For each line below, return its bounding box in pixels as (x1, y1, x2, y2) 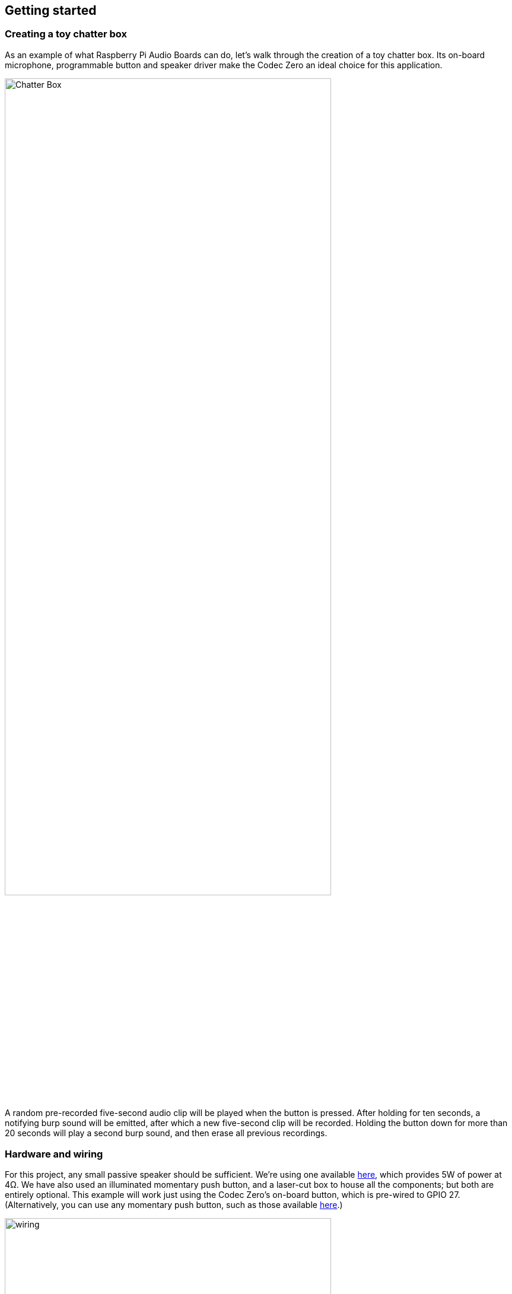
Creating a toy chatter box (5, 28, 127, 40)
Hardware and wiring (5, 1147, 103, 1160)
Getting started (5, 3, 97, 18)
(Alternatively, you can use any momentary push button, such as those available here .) (5, 1200, 343, 1210)
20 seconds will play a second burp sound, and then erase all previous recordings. (5, 1128, 327, 1139)
